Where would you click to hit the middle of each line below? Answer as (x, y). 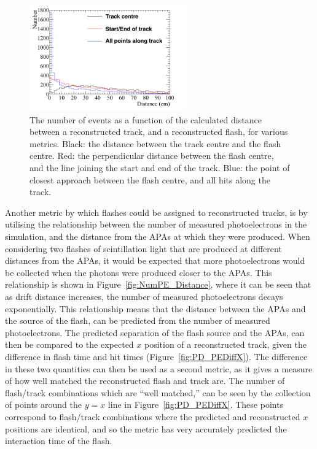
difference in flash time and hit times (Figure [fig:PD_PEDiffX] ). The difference (156, 356)
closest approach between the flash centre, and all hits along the (150, 179)
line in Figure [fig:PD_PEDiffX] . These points (196, 405)
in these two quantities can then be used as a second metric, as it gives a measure (159, 368)
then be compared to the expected (69, 344)
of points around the (43, 405)
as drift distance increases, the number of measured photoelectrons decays (144, 297)
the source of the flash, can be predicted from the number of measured (138, 320)
